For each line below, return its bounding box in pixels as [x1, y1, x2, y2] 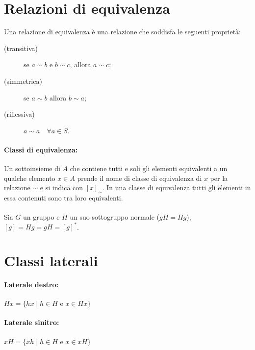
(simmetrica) [4, 75, 42, 86]
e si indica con [40, 182, 83, 193]
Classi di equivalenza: [4, 144, 78, 154]
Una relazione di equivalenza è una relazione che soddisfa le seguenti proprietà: [4, 26, 241, 37]
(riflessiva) [4, 109, 35, 119]
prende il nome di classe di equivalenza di [77, 173, 202, 183]
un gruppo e [23, 212, 60, 222]
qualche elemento [4, 173, 55, 183]
